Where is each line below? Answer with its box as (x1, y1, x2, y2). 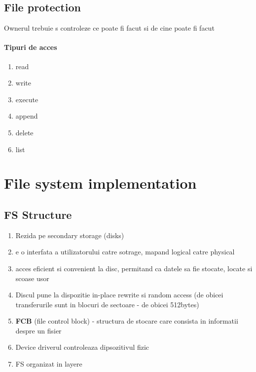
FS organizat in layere (15, 359, 82, 369)
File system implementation (4, 173, 197, 193)
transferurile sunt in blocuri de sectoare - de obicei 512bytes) (15, 299, 199, 309)
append (15, 111, 38, 121)
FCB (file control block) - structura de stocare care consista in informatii (15, 316, 238, 326)
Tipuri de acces (4, 42, 57, 52)
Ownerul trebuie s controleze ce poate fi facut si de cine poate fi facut (4, 23, 215, 33)
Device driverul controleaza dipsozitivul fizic (15, 342, 149, 352)
